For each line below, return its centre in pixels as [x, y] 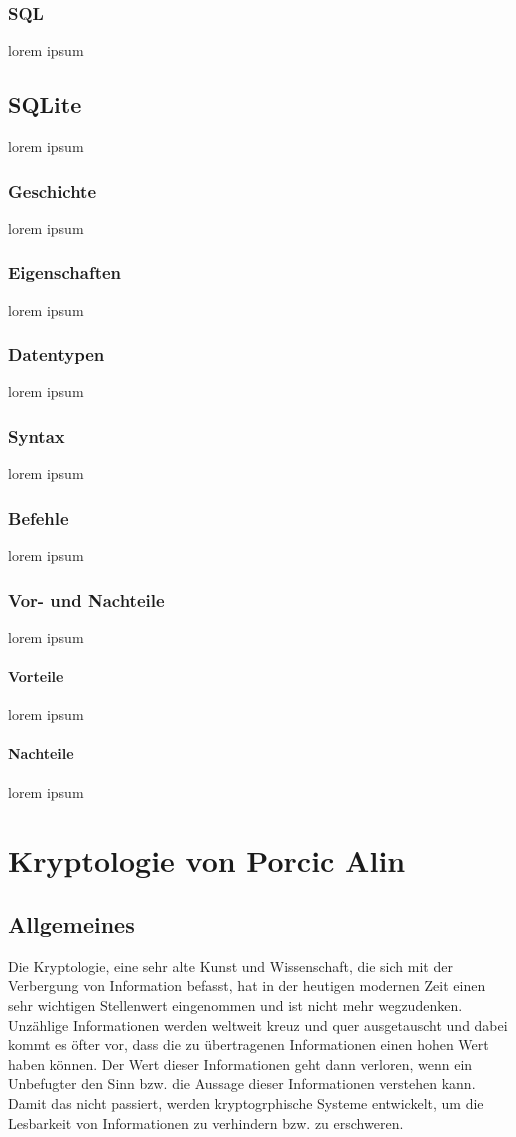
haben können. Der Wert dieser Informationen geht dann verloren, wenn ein [240, 1063]
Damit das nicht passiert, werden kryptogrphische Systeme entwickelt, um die [246, 1103]
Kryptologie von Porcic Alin [207, 860]
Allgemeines [71, 924]
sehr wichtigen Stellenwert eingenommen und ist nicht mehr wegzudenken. [235, 1005]
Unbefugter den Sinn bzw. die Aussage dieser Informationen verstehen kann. [242, 1083]
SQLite [45, 104]
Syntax [36, 435]
